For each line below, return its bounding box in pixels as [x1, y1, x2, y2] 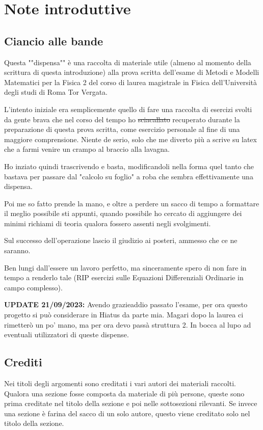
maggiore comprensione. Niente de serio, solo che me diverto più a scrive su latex [4, 133, 257, 144]
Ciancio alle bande [4, 33, 103, 48]
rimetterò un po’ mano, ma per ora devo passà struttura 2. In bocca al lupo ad [4, 319, 251, 330]
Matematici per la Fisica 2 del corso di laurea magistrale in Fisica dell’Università [4, 76, 257, 87]
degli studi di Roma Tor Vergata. [4, 87, 108, 97]
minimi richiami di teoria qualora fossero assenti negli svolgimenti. [4, 218, 211, 228]
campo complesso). [4, 282, 63, 292]
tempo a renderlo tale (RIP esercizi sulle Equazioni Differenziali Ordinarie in [4, 272, 244, 283]
